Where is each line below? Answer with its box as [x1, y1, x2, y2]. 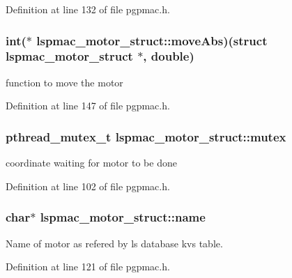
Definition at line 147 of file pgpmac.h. [6, 98, 170, 113]
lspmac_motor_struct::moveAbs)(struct [36, 31, 268, 49]
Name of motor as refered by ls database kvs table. [6, 235, 223, 250]
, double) [143, 47, 194, 65]
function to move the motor [6, 75, 123, 89]
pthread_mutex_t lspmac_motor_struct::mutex [6, 128, 286, 145]
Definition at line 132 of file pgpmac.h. [6, 2, 170, 16]
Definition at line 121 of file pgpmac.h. [6, 259, 170, 274]
